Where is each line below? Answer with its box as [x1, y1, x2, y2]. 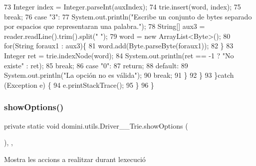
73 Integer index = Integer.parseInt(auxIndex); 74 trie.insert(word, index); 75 [4, 1, 241, 11]
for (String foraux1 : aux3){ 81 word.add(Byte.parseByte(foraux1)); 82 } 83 [4, 40, 234, 51]
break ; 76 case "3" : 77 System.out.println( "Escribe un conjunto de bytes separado [4, 11, 252, 21]
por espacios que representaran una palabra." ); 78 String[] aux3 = [4, 21, 205, 31]
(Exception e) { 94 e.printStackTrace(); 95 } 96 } [4, 79, 154, 90]
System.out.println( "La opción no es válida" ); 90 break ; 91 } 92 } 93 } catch [4, 70, 234, 80]
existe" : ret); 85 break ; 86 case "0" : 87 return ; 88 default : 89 [4, 60, 188, 70]
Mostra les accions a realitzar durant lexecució [4, 154, 146, 164]
